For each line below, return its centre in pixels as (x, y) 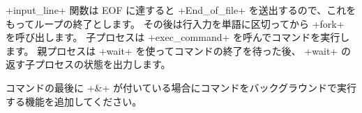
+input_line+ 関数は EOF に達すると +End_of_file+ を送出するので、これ (176, 10)
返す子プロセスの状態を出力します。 (88, 64)
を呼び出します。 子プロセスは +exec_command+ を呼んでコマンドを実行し (178, 37)
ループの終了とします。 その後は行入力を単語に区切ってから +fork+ (189, 23)
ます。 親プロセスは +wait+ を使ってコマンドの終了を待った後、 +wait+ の (178, 50)
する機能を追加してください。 (74, 101)
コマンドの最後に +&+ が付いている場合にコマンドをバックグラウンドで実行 (181, 87)
